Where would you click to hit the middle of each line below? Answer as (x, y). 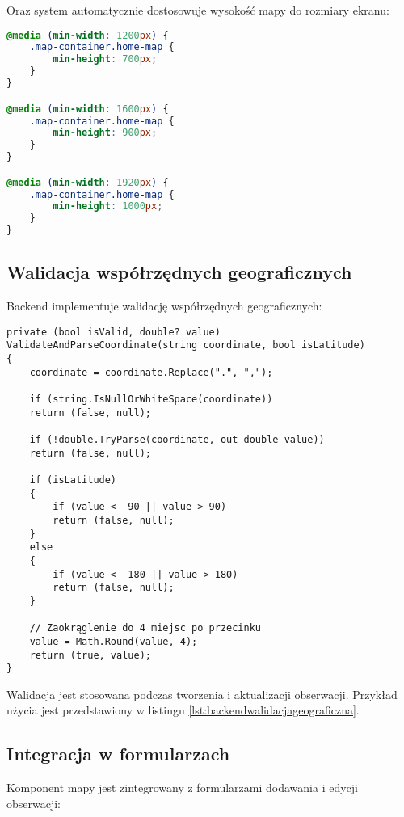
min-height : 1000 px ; (108, 206)
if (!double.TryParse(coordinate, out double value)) (177, 440)
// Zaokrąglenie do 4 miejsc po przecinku (145, 628)
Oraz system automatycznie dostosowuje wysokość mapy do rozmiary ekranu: (198, 10)
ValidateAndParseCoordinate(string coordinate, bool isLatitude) (186, 345)
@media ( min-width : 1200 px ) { (88, 35)
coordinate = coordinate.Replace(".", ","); (151, 372)
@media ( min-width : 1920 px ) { (88, 182)
